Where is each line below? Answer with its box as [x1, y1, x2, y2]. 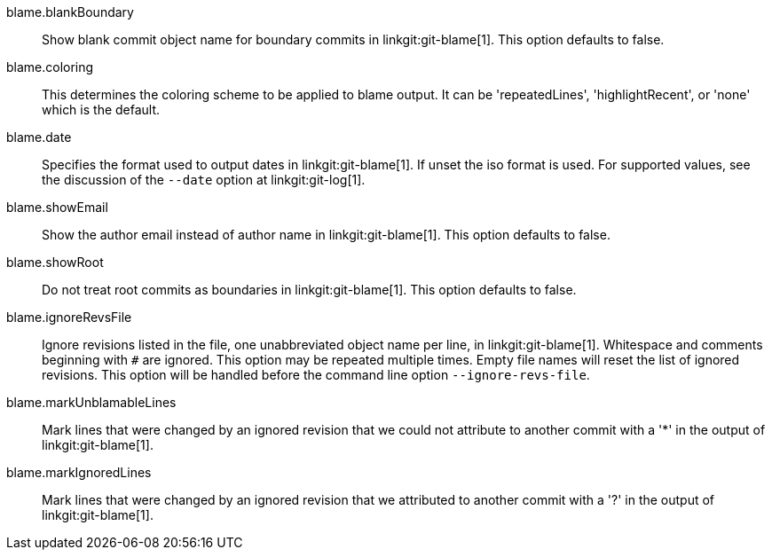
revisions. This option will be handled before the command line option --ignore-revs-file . [42, 367, 590, 382]
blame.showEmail [6, 200, 108, 215]
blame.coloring [6, 59, 94, 75]
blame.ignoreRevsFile [6, 310, 132, 325]
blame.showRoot [6, 255, 104, 270]
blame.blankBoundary [6, 4, 134, 20]
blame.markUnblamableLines [6, 395, 177, 410]
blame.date [6, 129, 72, 145]
